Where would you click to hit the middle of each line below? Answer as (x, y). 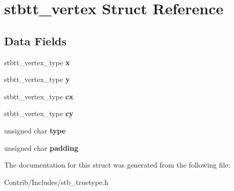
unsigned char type (35, 130)
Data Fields (36, 40)
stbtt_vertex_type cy (39, 113)
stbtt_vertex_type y (37, 79)
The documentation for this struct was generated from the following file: (117, 165)
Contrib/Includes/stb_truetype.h (56, 182)
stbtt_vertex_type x (37, 62)
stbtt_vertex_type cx (39, 96)
